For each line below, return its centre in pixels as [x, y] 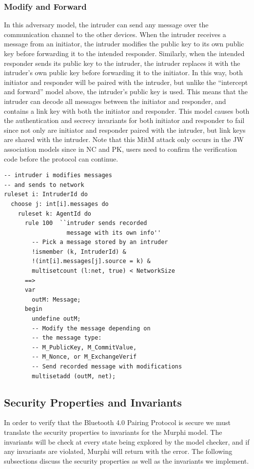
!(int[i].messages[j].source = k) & [91, 261]
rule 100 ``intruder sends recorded [86, 223]
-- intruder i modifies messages [58, 175]
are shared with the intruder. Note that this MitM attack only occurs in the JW [124, 139]
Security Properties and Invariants [93, 402]
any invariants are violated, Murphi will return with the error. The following [118, 451]
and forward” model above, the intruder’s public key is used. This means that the [126, 92]
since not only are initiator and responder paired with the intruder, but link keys [125, 130]
